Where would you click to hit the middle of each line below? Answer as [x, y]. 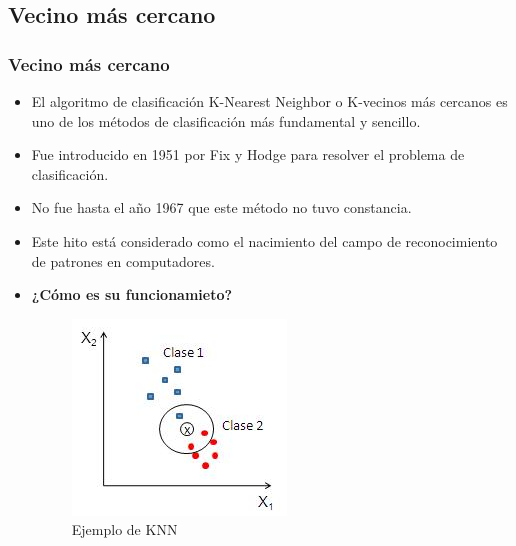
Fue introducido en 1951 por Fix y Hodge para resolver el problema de [248, 154]
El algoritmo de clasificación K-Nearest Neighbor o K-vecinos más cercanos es [269, 101]
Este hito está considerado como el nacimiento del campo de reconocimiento [264, 240]
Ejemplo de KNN [124, 529]
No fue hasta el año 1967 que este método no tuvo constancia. [221, 207]
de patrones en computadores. [123, 260]
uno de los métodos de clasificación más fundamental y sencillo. [226, 120]
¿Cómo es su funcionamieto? [132, 294]
